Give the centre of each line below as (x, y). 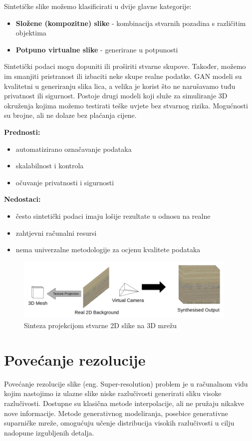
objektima (31, 33)
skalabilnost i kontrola (50, 166)
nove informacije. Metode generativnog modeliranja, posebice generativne (116, 413)
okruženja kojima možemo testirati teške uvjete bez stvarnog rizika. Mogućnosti (126, 105)
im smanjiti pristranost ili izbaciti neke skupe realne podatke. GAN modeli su (123, 76)
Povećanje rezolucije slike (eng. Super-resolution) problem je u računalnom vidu (126, 383)
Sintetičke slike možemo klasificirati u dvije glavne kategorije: (98, 6)
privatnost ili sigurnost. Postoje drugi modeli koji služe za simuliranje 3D (116, 96)
